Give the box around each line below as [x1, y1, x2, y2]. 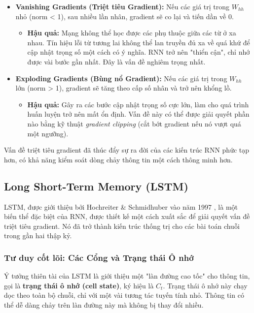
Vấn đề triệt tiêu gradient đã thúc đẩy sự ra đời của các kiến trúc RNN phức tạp [4, 145, 250, 155]
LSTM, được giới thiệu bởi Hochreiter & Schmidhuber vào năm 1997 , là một [4, 201, 238, 212]
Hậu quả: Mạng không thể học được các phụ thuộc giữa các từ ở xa [27, 28, 236, 38]
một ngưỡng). [27, 128, 69, 138]
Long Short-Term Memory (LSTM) [4, 178, 188, 193]
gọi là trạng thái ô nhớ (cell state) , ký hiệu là [4, 280, 154, 290]
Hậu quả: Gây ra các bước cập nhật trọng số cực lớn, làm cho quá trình [27, 99, 249, 109]
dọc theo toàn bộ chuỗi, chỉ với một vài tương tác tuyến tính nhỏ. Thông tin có [4, 290, 244, 300]
